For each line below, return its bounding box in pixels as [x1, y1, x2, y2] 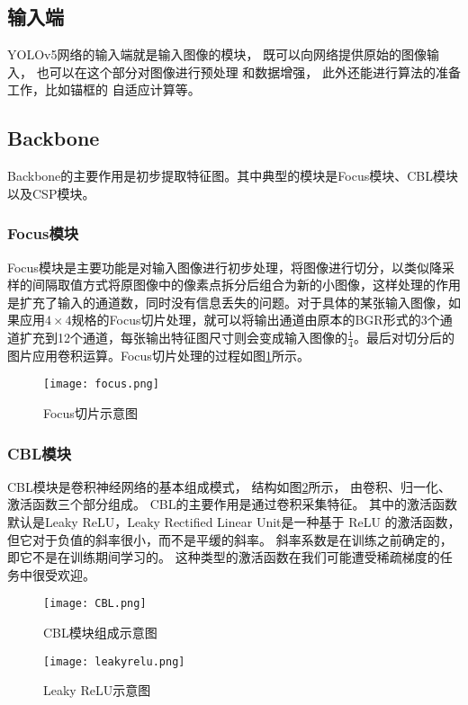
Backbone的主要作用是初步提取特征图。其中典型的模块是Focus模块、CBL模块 [7, 166, 458, 185]
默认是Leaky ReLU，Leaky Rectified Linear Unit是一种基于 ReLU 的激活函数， [7, 513, 461, 531]
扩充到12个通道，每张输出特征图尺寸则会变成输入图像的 [19, 327, 347, 346]
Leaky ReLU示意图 [43, 681, 151, 700]
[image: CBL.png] [43, 597, 147, 611]
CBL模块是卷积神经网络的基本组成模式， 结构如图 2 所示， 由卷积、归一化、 [7, 477, 452, 495]
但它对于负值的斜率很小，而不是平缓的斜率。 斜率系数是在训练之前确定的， [7, 530, 453, 549]
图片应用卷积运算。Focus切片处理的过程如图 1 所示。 [7, 345, 310, 364]
